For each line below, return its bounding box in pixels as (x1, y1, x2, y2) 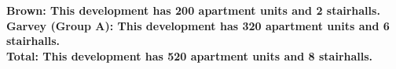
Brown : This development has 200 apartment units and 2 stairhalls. (6, 2, 380, 18)
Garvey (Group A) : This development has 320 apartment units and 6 (6, 17, 390, 33)
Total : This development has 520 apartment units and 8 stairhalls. (6, 47, 373, 64)
